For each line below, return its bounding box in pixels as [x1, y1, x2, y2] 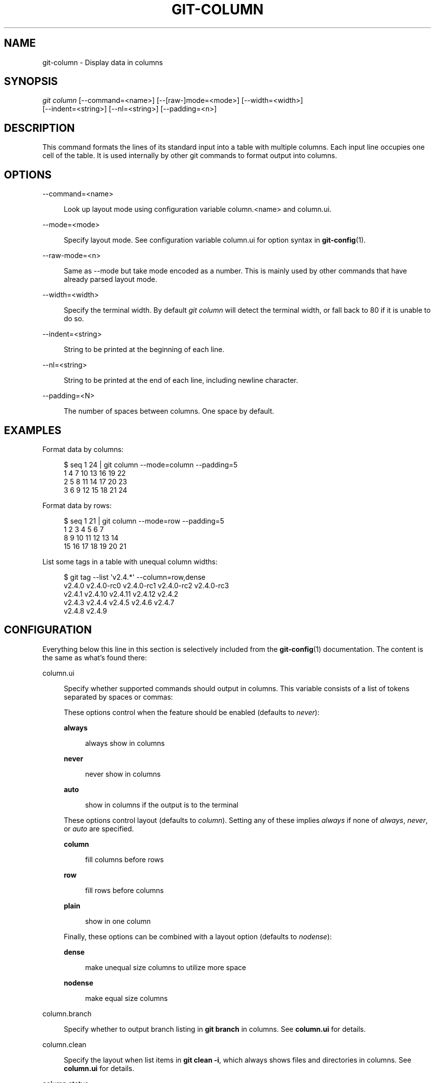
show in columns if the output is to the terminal [85, 800, 238, 809]
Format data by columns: [42, 445, 124, 453]
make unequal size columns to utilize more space [85, 963, 246, 972]
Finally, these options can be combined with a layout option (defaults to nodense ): [64, 932, 332, 941]
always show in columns [85, 738, 165, 747]
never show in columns [85, 769, 161, 778]
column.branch [42, 1009, 92, 1018]
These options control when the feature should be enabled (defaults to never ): [64, 708, 320, 717]
